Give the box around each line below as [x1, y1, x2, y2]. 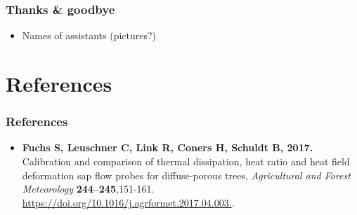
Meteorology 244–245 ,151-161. [22, 181, 155, 196]
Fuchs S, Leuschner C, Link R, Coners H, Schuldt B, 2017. [22, 140, 313, 155]
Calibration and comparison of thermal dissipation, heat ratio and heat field [22, 154, 350, 168]
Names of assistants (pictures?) [22, 28, 157, 43]
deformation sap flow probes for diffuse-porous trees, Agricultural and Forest [22, 167, 351, 182]
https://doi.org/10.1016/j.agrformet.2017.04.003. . [22, 195, 235, 209]
